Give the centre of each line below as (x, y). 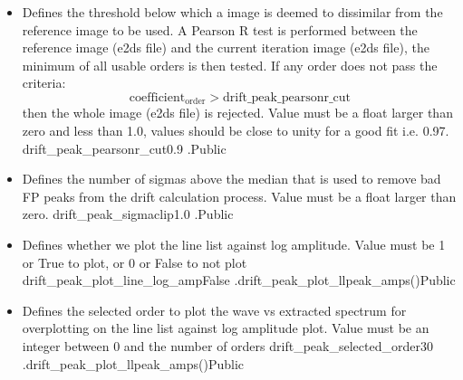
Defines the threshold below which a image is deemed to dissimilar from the (232, 12)
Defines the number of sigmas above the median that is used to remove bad (231, 179)
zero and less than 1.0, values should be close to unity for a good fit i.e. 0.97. (236, 131)
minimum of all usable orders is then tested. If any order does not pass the (230, 65)
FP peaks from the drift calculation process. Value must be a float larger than (239, 196)
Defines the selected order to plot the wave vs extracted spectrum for (214, 310)
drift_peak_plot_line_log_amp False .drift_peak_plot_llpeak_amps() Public (239, 280)
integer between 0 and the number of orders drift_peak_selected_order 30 (227, 345)
